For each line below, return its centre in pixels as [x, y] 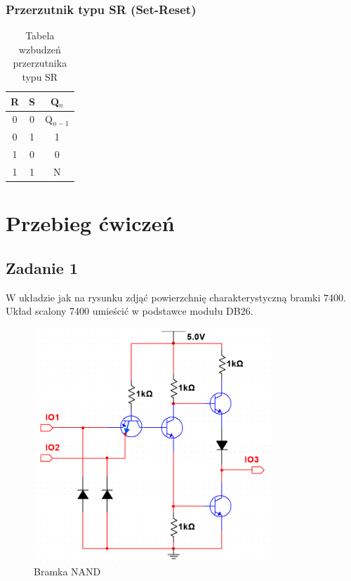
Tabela [40, 35]
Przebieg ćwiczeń [90, 223]
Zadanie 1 [42, 267]
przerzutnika [40, 63]
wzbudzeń [40, 49]
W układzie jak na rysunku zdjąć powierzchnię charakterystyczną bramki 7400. [176, 297]
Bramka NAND [67, 572]
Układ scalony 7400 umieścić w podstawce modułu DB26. [130, 311]
